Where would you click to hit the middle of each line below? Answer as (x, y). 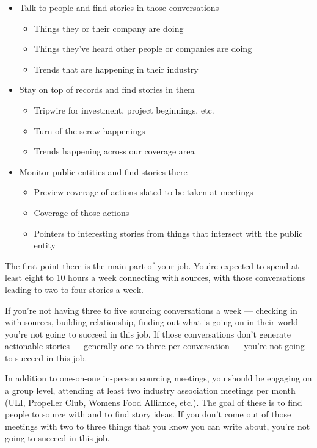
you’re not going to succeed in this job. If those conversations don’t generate (148, 334)
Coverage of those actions (82, 212)
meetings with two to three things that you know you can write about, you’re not (158, 426)
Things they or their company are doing (109, 28)
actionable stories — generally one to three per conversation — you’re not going (155, 346)
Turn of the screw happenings (89, 130)
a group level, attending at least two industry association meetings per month (150, 390)
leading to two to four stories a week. (74, 289)
